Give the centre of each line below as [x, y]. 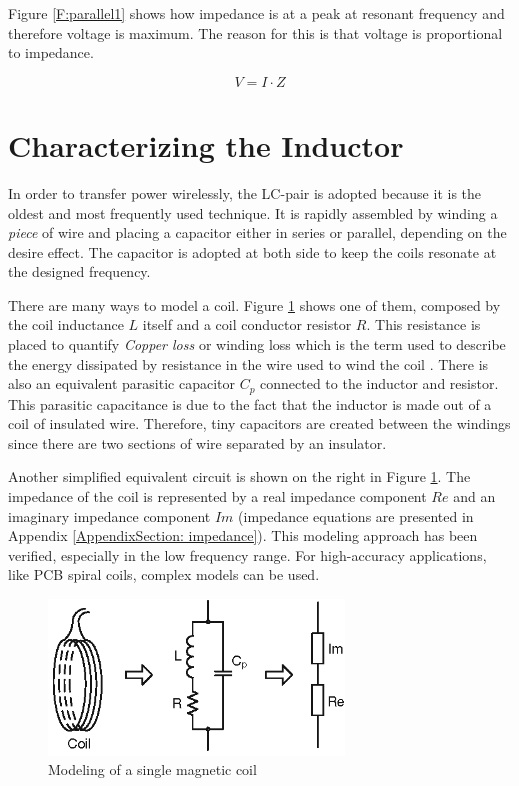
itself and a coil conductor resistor [247, 324]
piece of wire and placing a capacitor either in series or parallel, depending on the [257, 232]
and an [474, 496]
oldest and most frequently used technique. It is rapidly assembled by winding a [253, 212]
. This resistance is [423, 324]
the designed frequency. [79, 271]
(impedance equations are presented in [356, 515]
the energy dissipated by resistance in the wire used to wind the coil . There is [248, 363]
